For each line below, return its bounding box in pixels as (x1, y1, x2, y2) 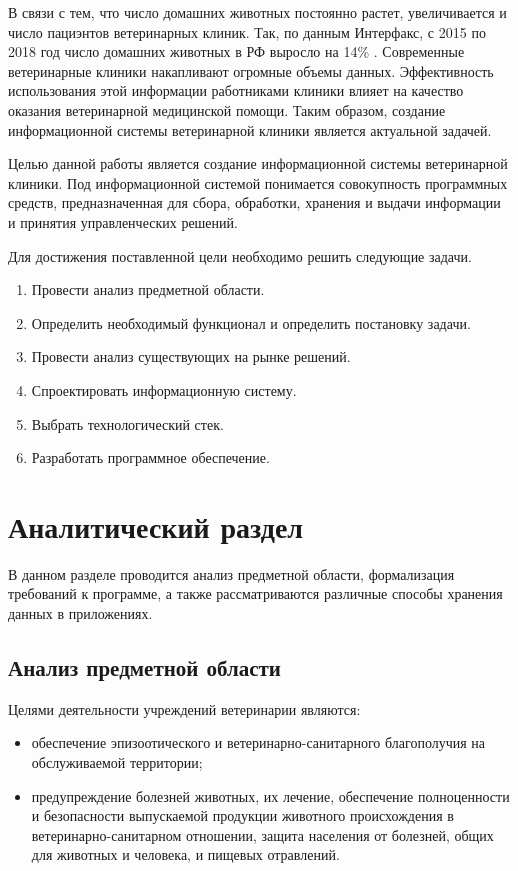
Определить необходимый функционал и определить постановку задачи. (31, 312, 471, 333)
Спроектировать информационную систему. (31, 379, 297, 400)
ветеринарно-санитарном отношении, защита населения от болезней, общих (31, 824, 494, 845)
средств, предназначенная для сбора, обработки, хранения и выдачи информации (8, 192, 501, 213)
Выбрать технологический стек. (31, 413, 224, 434)
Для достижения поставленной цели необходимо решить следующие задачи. (8, 245, 472, 266)
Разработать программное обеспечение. (31, 447, 270, 468)
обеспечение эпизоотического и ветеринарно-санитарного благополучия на (31, 732, 486, 753)
